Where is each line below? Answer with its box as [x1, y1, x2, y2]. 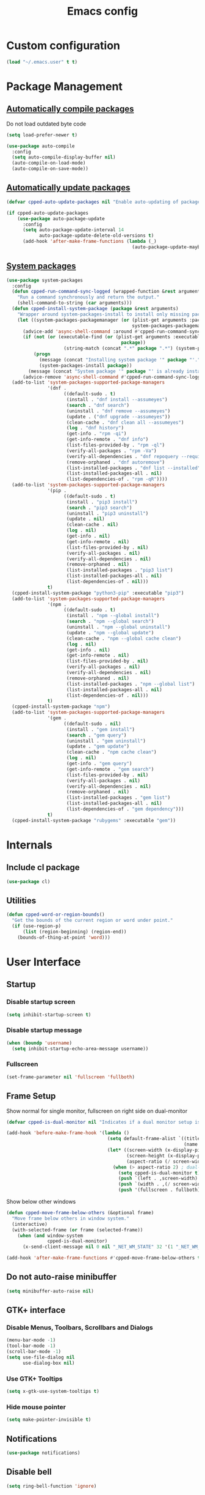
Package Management [6, 80, 123, 93]
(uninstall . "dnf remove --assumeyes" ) [66, 408, 171, 414]
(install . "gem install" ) [66, 726, 135, 732]
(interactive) [12, 1221, 48, 1227]
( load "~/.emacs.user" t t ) [6, 59, 78, 65]
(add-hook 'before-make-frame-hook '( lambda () [6, 1130, 130, 1136]
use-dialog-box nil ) [22, 1360, 75, 1366]
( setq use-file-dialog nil [6, 1354, 75, 1360]
